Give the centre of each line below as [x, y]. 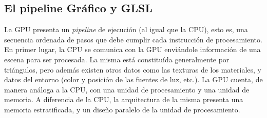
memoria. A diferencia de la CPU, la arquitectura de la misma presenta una [124, 99]
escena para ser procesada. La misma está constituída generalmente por [117, 59]
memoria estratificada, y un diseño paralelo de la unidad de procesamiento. [122, 109]
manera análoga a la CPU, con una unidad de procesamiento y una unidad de [127, 89]
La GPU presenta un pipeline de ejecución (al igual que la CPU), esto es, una [126, 29]
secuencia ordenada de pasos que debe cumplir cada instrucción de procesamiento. [133, 39]
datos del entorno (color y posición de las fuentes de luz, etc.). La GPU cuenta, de [133, 79]
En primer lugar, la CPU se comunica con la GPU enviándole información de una [132, 49]
